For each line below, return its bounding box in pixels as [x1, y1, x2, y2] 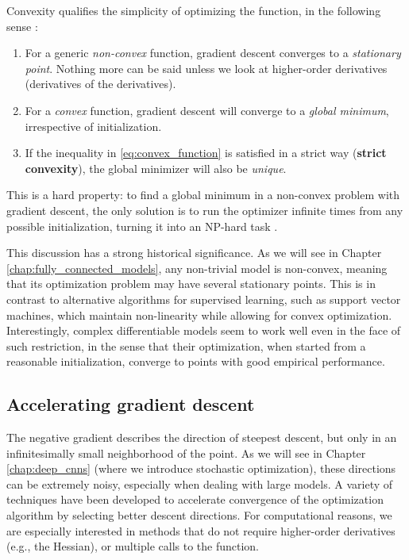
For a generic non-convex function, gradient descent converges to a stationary [25, 44, 401, 61]
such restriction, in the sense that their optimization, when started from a [6, 337, 366, 354]
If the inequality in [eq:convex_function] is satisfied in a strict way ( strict [25, 144, 387, 161]
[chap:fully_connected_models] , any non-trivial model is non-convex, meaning [6, 259, 388, 276]
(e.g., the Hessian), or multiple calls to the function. [6, 538, 259, 554]
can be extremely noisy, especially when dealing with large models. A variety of [6, 475, 393, 492]
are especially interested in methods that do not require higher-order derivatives [6, 522, 395, 539]
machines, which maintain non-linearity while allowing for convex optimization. [6, 306, 392, 323]
